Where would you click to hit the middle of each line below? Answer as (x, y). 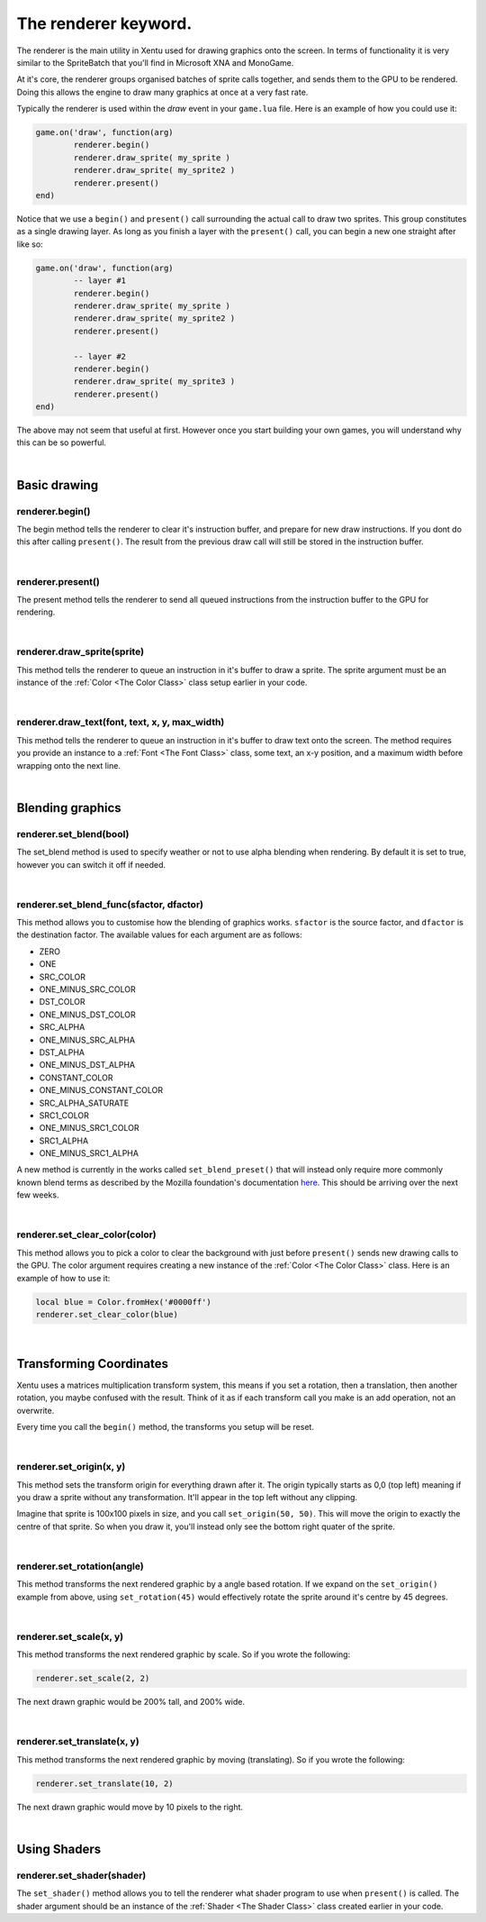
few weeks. (38, 1195)
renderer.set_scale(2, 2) (93, 1679)
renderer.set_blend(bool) (73, 833)
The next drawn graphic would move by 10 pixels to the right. (130, 1807)
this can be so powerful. (62, 442)
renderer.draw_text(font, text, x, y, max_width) (121, 723)
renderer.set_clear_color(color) (86, 1234)
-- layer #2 (99, 356)
